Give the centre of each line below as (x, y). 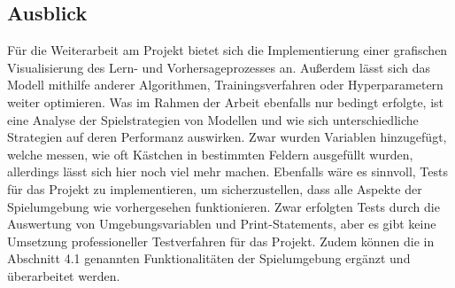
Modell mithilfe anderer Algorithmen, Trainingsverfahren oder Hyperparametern (225, 85)
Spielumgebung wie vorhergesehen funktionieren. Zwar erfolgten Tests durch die (224, 206)
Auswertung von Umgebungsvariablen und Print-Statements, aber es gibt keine (222, 224)
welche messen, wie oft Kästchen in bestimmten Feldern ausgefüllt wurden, (210, 154)
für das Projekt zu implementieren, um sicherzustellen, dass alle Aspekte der (215, 188)
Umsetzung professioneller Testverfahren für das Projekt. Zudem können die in (221, 241)
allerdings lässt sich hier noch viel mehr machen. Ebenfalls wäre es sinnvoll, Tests (228, 171)
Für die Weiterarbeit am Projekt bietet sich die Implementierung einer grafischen (227, 50)
